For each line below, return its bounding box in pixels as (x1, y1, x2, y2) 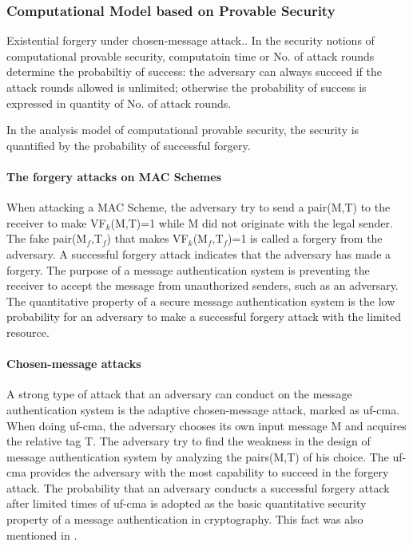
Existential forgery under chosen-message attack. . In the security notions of (6, 32, 375, 49)
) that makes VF (106, 230, 189, 247)
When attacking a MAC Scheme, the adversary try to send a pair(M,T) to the (6, 199, 391, 216)
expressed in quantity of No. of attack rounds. (6, 94, 232, 111)
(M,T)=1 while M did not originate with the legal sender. (110, 214, 393, 231)
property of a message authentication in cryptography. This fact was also (6, 511, 363, 528)
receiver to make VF (6, 214, 106, 231)
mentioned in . (6, 526, 77, 543)
